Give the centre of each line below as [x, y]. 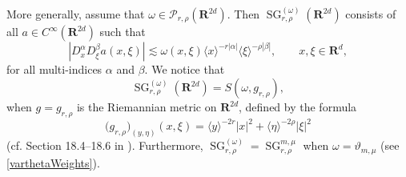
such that [123, 31]
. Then [243, 14]
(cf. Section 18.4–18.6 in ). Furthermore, [105, 145]
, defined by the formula [298, 107]
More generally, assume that [76, 14]
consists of [371, 14]
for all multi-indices [54, 69]
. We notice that [185, 69]
